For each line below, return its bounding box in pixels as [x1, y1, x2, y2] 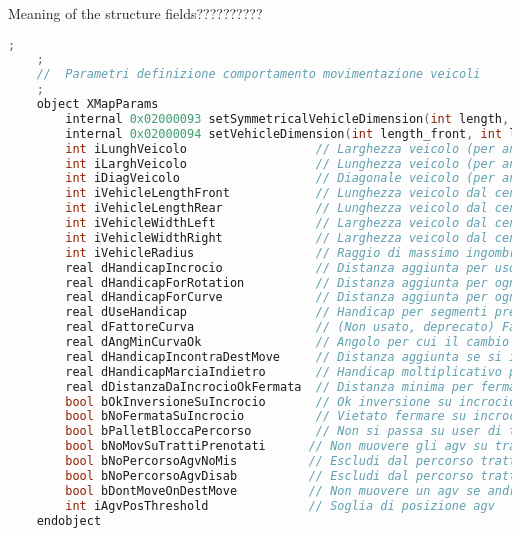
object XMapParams [36, 97, 159, 112]
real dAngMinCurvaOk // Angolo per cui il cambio [65, 335, 510, 350]
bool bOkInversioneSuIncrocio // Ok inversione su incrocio [65, 394, 517, 409]
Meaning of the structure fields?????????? [8, 3, 263, 23]
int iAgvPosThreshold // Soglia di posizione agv [65, 498, 495, 513]
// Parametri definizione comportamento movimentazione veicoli [36, 67, 481, 82]
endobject [36, 513, 102, 528]
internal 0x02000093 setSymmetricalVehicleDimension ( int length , [65, 111, 510, 126]
